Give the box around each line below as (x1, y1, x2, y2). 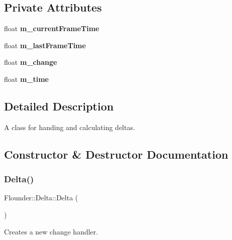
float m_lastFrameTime (4, 40, 86, 50)
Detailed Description (4, 98, 114, 113)
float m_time (4, 73, 49, 84)
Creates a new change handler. (4, 226, 98, 236)
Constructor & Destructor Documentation (4, 146, 228, 162)
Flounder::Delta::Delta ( (4, 192, 78, 203)
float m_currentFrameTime (4, 23, 99, 34)
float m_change (4, 57, 57, 67)
